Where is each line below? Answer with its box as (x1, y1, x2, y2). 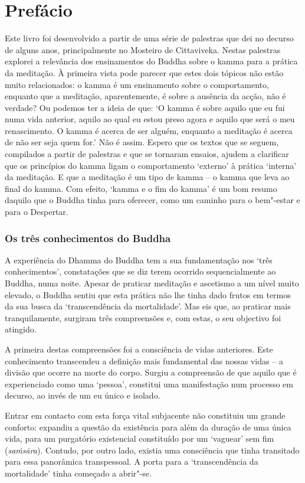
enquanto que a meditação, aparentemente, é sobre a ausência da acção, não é (5, 90, 286, 102)
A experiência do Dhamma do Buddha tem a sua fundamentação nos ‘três (5, 253, 273, 266)
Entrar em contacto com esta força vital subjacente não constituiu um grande (5, 409, 286, 421)
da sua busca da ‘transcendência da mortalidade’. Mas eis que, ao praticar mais (5, 300, 291, 312)
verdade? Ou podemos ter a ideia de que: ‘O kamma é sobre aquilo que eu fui (5, 101, 285, 113)
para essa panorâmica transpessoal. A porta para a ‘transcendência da (5, 455, 258, 468)
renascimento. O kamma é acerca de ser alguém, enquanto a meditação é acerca (5, 124, 293, 136)
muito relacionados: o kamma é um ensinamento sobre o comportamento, (5, 78, 269, 90)
